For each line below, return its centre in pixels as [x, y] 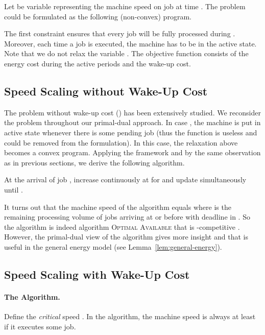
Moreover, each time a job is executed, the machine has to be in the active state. [130, 43]
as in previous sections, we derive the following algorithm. [94, 162]
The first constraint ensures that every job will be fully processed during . [120, 33]
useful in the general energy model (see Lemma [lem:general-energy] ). [113, 246]
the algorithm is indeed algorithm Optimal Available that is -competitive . [122, 226]
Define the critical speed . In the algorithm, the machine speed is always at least [130, 316]
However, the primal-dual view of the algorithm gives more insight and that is [126, 237]
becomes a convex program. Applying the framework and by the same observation [132, 152]
